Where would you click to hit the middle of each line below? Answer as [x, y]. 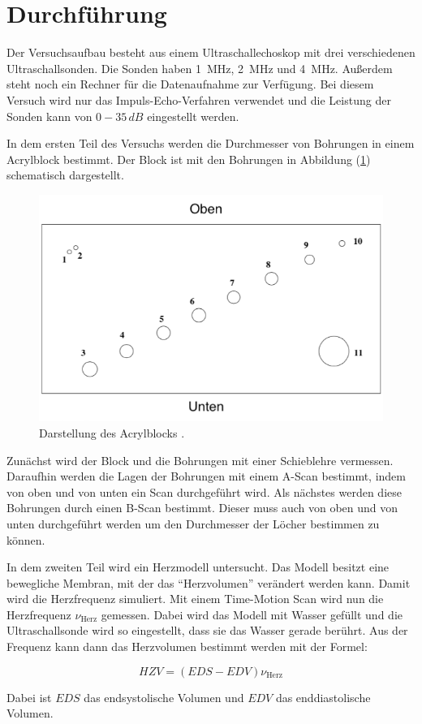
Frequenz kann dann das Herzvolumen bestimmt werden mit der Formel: [187, 646]
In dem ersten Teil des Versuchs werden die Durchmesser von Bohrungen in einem [211, 143]
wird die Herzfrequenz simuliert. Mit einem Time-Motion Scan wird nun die [195, 599]
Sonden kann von [50, 116]
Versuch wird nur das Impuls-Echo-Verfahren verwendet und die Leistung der [199, 99]
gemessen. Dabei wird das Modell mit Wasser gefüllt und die [252, 614]
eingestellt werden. [193, 116]
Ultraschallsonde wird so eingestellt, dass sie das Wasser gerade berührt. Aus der [207, 630]
